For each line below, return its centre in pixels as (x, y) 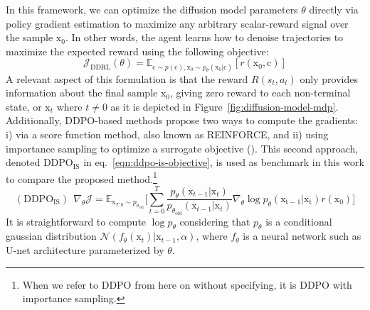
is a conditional (299, 221)
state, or (24, 106)
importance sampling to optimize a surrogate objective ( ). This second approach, (182, 148)
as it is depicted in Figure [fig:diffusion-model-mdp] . (224, 106)
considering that (215, 221)
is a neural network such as (302, 236)
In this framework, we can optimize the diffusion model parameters (152, 9)
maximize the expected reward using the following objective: (137, 51)
